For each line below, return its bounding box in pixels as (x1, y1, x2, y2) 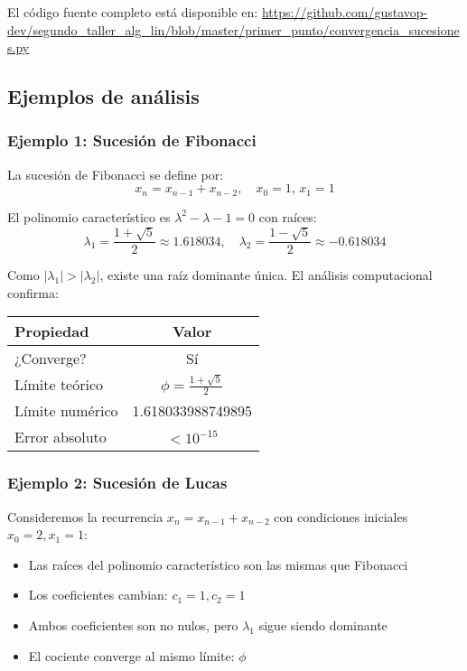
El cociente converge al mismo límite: (28, 646, 235, 665)
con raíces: (258, 207, 317, 226)
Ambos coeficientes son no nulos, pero (28, 616, 238, 635)
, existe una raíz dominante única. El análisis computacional (99, 266, 433, 284)
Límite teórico (14, 374, 104, 396)
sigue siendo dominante (258, 616, 388, 635)
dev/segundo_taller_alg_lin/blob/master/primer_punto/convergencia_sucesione (7, 20, 460, 39)
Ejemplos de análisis (7, 82, 200, 110)
